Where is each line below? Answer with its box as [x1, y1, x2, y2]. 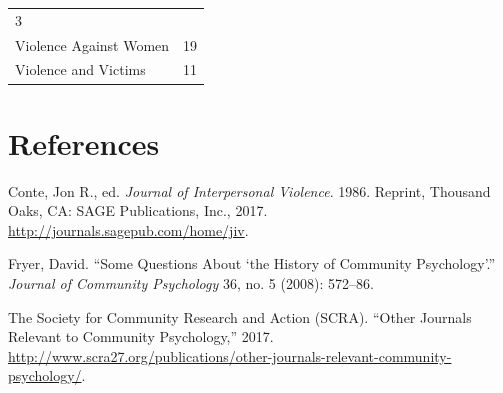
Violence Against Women [15, 34, 170, 55]
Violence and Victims [15, 59, 146, 80]
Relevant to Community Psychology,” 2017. [8, 326, 274, 347]
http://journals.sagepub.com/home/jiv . [8, 219, 249, 240]
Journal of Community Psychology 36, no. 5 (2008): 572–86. [8, 273, 374, 294]
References [8, 122, 160, 163]
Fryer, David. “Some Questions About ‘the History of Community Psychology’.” [8, 253, 496, 274]
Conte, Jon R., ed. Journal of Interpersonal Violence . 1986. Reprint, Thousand [8, 180, 491, 201]
